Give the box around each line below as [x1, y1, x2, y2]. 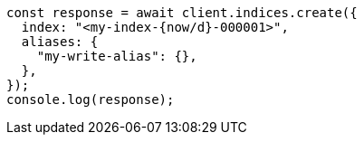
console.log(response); [6, 92, 175, 107]
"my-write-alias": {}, [36, 49, 197, 63]
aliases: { [21, 34, 99, 49]
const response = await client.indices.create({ [6, 5, 358, 20]
